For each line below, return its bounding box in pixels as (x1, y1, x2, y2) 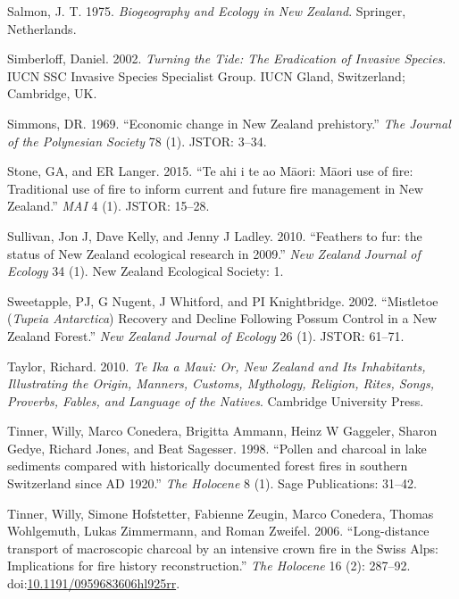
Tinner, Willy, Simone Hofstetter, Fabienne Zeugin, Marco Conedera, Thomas (7, 503, 434, 522)
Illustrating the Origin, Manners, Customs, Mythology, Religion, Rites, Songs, (7, 374, 435, 393)
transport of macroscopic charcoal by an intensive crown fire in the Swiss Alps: (7, 538, 438, 557)
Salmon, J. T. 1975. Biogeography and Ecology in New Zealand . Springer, (7, 2, 406, 20)
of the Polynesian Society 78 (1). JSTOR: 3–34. (7, 131, 267, 150)
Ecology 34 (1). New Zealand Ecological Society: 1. (7, 262, 284, 280)
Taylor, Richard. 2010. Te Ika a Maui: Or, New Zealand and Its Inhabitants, (7, 356, 426, 375)
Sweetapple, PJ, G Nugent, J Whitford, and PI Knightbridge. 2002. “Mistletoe (7, 291, 438, 310)
